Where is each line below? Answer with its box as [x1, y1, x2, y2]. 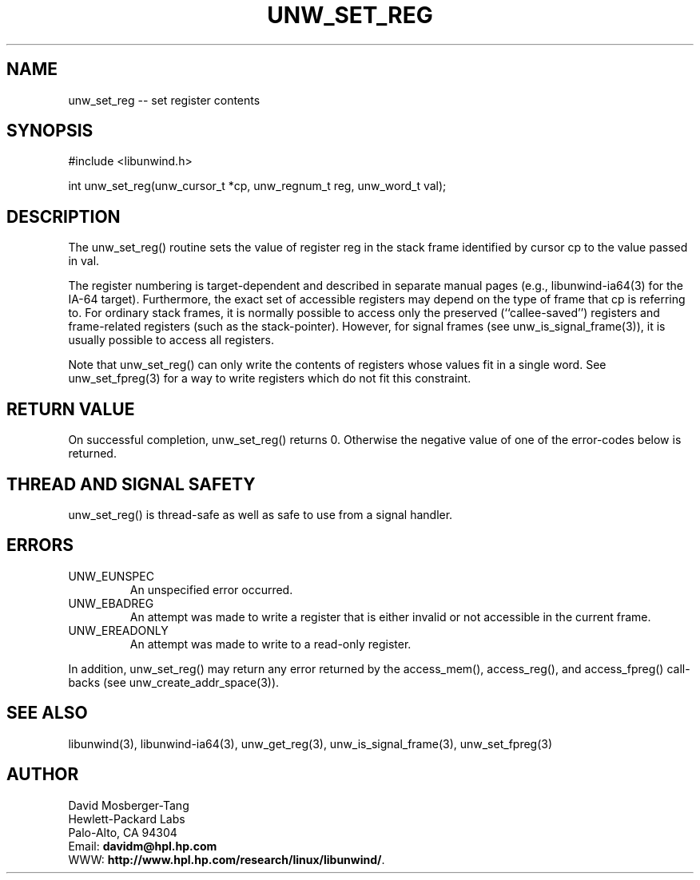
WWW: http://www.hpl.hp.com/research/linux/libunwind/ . [68, 852, 385, 866]
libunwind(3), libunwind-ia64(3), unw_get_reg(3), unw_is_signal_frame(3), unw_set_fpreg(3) [68, 736, 553, 751]
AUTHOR [6, 764, 79, 785]
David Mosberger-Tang [68, 798, 189, 812]
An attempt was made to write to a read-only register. [129, 636, 412, 651]
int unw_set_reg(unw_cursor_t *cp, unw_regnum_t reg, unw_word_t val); [68, 179, 447, 193]
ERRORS [6, 535, 74, 556]
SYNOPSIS [6, 121, 93, 141]
